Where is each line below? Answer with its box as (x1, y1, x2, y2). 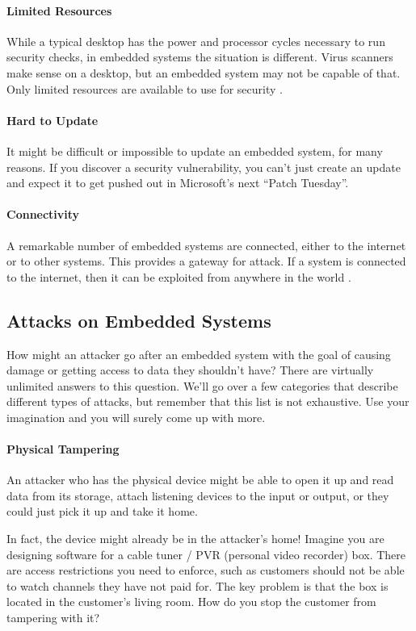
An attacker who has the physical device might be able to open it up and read (6, 471, 394, 488)
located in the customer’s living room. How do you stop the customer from (6, 593, 376, 610)
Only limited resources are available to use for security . (6, 80, 283, 97)
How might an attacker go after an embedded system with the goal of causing (6, 345, 391, 362)
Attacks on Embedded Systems (6, 307, 271, 332)
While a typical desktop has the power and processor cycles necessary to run (6, 32, 385, 49)
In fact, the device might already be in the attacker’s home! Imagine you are (6, 530, 384, 547)
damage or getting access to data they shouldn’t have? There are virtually (6, 361, 374, 378)
